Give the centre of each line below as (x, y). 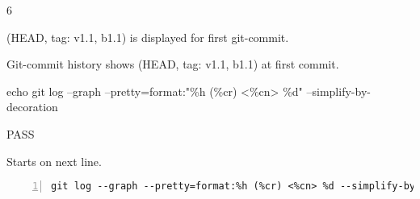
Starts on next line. (54, 161)
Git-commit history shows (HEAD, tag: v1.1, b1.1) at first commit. (173, 64)
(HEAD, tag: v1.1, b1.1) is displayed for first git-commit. (148, 37)
